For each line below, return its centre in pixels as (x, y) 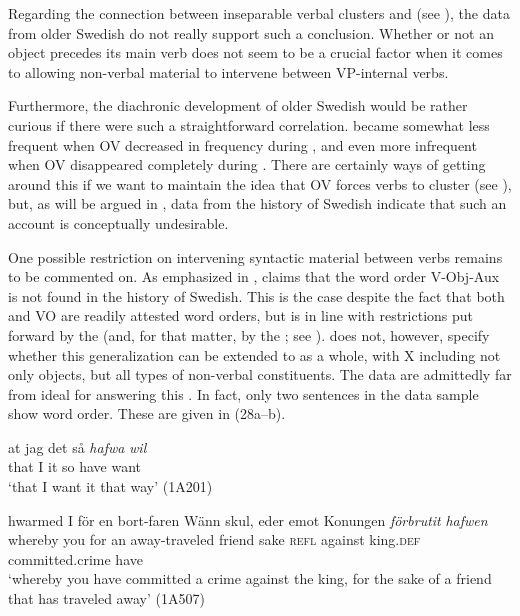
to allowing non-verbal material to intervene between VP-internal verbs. (228, 71)
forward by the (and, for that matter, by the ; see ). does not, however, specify (249, 334)
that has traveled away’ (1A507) (106, 598)
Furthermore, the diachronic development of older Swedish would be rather (238, 105)
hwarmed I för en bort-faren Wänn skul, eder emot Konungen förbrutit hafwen (248, 519)
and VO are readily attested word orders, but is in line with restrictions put (241, 315)
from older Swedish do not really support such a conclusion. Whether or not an (251, 32)
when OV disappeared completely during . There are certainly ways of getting (247, 164)
